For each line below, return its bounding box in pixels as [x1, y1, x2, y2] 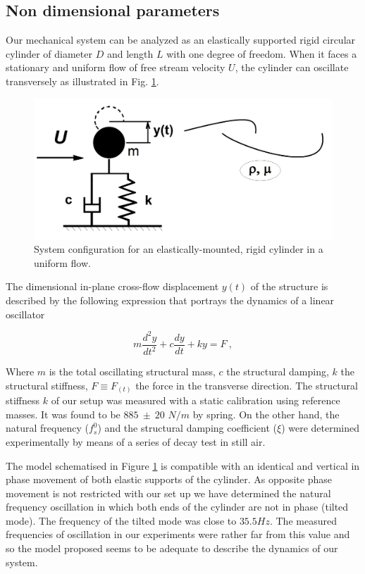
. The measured [269, 513, 337, 528]
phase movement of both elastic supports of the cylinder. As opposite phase [6, 472, 332, 487]
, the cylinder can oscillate [235, 60, 349, 75]
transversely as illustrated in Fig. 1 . [6, 73, 159, 88]
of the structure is [250, 279, 328, 294]
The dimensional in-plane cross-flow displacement [6, 279, 219, 294]
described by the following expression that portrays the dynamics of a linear [6, 292, 335, 307]
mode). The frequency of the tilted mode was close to [6, 513, 237, 528]
